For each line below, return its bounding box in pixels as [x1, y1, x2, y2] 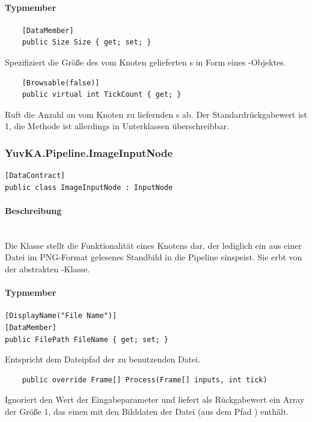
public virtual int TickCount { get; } [22, 90, 182, 99]
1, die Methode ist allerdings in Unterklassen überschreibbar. [5, 120, 229, 132]
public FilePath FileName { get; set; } [5, 335, 169, 344]
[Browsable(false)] [22, 78, 100, 87]
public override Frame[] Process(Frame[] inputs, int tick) [22, 375, 268, 384]
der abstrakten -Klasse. [5, 262, 90, 275]
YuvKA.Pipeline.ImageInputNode [5, 145, 173, 160]
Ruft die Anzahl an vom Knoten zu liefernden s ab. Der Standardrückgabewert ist [5, 108, 307, 120]
